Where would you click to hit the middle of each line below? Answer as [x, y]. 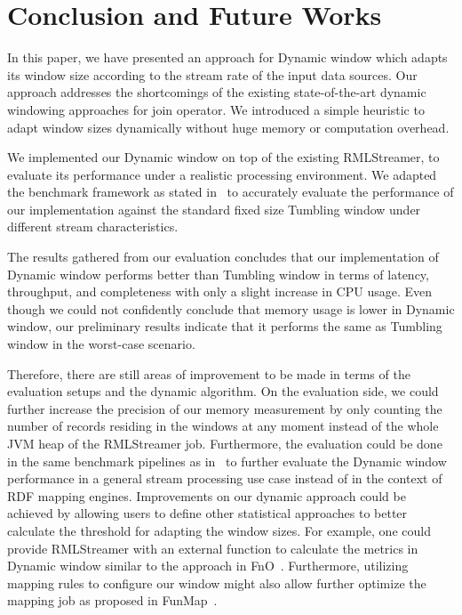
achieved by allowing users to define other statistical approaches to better [207, 513]
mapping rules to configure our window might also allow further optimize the [217, 583]
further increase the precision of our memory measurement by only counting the [225, 408]
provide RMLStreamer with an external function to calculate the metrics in [213, 548]
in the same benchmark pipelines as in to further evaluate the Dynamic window [227, 461]
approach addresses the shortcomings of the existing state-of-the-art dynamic [217, 92]
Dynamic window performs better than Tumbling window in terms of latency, [218, 274]
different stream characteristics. [93, 227]
